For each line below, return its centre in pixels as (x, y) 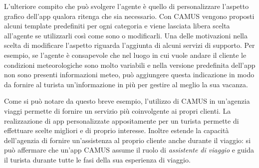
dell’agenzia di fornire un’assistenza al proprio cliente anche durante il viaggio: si (128, 140)
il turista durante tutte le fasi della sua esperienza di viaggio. (97, 159)
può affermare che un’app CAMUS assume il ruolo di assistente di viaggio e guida (129, 150)
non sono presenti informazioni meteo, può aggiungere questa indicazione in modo (129, 75)
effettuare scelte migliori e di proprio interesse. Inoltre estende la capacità (117, 130)
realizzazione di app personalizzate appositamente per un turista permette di (122, 120)
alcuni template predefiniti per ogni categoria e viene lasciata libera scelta (117, 26)
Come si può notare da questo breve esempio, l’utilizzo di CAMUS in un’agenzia (127, 101)
